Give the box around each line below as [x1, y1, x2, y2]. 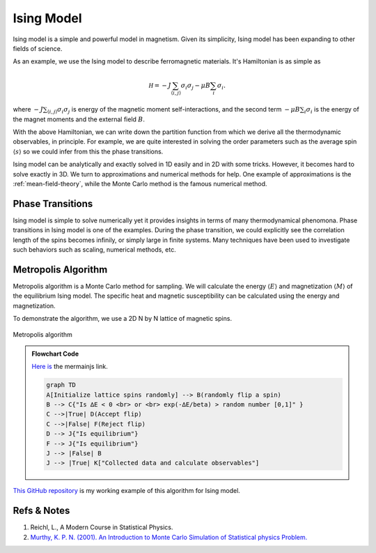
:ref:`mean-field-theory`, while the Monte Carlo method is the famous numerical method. [13, 179, 267, 188]
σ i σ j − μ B [180, 81, 211, 91]
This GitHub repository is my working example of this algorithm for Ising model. [13, 487, 240, 495]
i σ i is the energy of [304, 105, 360, 115]
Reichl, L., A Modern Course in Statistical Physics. [30, 523, 173, 531]
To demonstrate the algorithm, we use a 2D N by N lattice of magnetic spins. [13, 315, 233, 323]
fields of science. [13, 44, 63, 52]
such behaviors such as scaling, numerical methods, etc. [13, 245, 177, 254]
